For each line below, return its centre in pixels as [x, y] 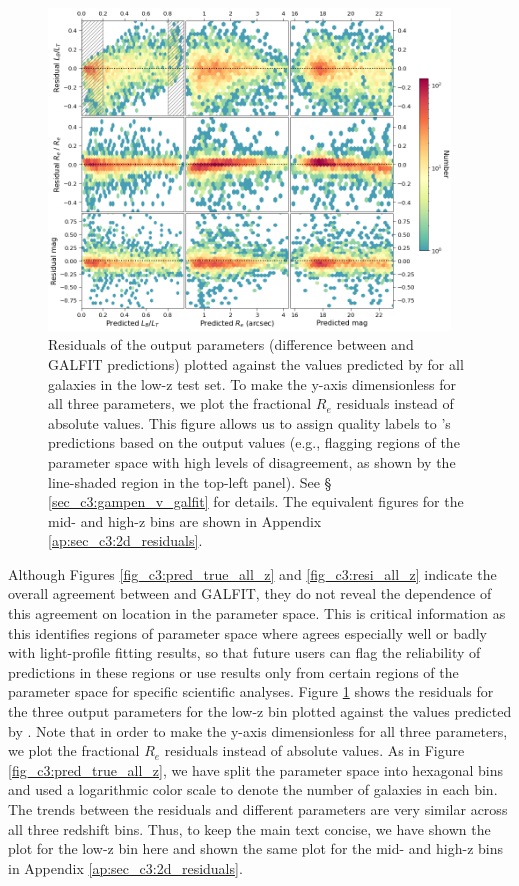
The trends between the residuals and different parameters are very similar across [258, 809]
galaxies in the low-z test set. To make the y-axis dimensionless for [252, 383]
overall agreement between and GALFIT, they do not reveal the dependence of [250, 593]
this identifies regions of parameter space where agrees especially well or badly [247, 632]
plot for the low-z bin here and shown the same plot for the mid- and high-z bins [256, 848]
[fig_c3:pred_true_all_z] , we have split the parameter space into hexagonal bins [256, 769]
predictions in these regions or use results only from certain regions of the [233, 671]
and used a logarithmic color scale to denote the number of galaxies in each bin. [253, 789]
